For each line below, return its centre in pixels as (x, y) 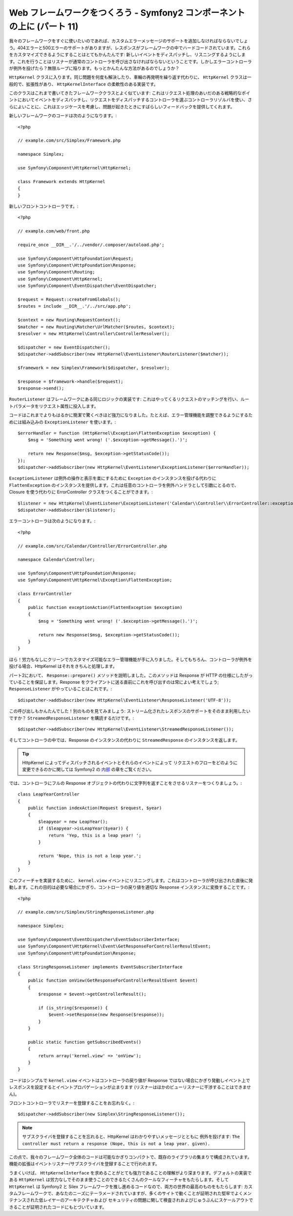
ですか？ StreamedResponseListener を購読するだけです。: (72, 718)
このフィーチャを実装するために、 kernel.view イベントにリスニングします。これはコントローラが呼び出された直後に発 (131, 880)
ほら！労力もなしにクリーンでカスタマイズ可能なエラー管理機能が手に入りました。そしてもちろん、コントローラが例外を (131, 659)
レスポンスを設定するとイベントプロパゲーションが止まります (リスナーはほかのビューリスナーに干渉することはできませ (130, 1087)
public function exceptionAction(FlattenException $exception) (105, 608)
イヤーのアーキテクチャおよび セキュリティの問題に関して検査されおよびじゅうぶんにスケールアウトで (150, 1200)
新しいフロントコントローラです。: (44, 206)
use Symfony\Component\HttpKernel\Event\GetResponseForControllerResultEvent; (114, 946)
